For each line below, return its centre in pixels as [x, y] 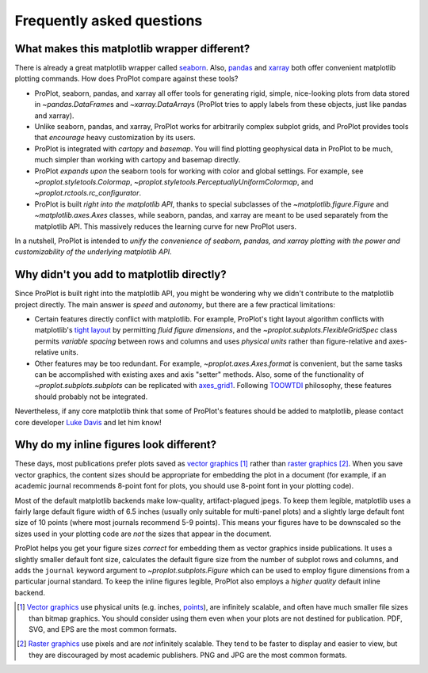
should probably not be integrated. [91, 397]
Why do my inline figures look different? [116, 445]
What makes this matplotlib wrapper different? [132, 49]
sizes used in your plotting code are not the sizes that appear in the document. [143, 534]
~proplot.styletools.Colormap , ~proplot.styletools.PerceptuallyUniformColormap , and [174, 181]
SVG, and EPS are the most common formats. [103, 629]
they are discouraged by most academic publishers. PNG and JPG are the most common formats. [188, 655]
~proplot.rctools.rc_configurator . [88, 193]
